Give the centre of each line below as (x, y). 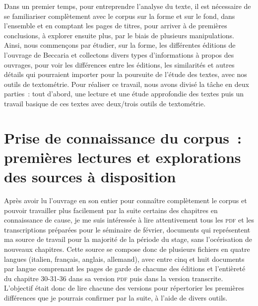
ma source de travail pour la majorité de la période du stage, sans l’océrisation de (128, 239)
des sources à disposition (90, 177)
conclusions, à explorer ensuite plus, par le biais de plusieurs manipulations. (119, 35)
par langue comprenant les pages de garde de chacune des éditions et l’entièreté (125, 268)
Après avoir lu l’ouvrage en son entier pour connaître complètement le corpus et (126, 200)
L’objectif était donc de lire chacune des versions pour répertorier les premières (124, 288)
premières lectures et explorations (123, 157)
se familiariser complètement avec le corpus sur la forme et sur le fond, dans (120, 16)
